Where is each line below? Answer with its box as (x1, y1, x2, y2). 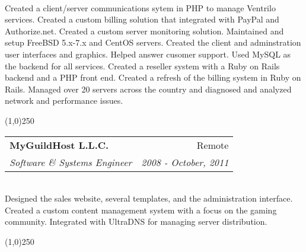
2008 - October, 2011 (141, 155, 229, 169)
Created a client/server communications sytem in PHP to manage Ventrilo (5, 1, 276, 14)
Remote (196, 138, 229, 152)
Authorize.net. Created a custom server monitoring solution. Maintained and (5, 24, 284, 37)
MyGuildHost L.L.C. (9, 138, 109, 152)
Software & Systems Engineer (9, 155, 132, 169)
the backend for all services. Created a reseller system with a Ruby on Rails (5, 59, 280, 72)
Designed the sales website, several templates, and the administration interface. (5, 192, 293, 205)
